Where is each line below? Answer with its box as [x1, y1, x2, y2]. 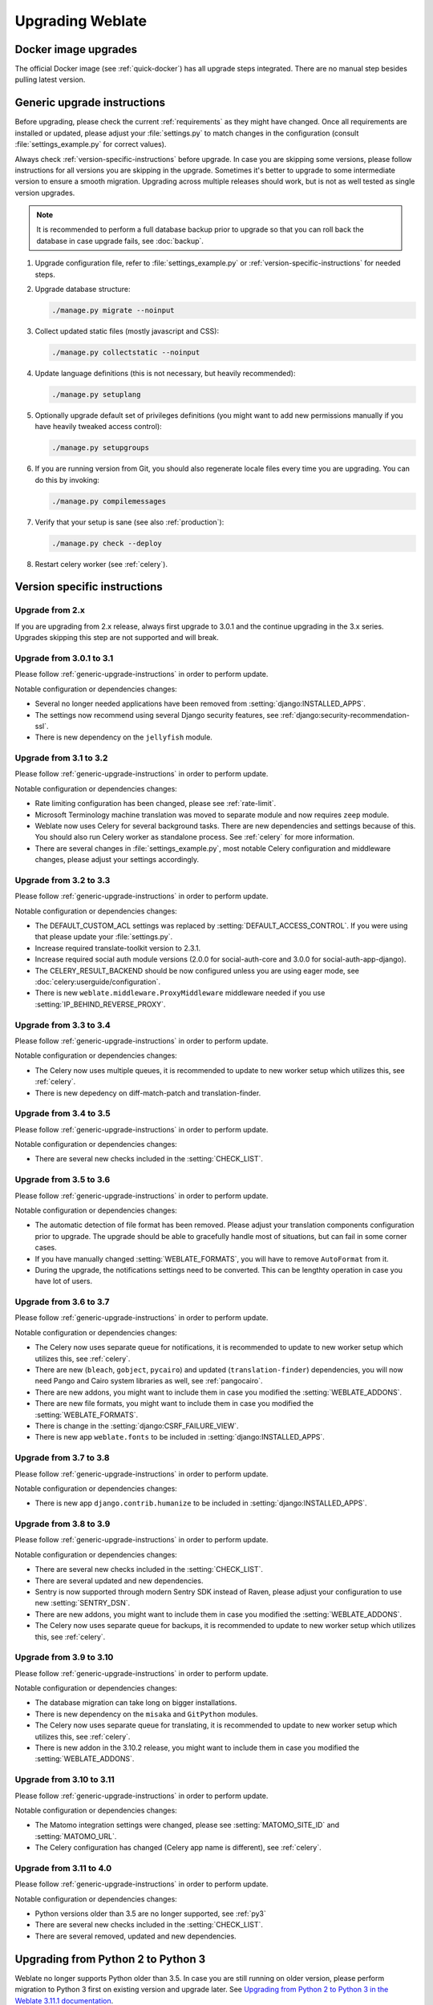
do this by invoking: [34, 475, 99, 484]
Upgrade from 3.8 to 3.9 [14, 1518, 111, 1529]
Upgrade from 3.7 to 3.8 [14, 1452, 110, 1464]
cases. [34, 1243, 57, 1253]
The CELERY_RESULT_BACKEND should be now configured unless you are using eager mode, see [34, 966, 360, 975]
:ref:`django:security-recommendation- [280, 710, 411, 719]
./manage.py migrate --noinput [51, 306, 176, 315]
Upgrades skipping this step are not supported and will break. [14, 633, 220, 642]
